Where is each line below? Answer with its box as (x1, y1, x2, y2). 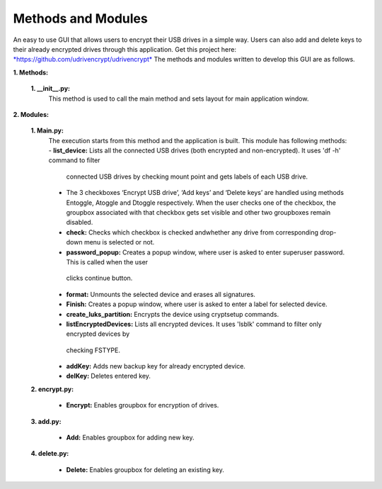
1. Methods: (13, 68, 49, 77)
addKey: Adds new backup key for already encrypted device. (66, 362, 245, 371)
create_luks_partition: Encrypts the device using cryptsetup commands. (66, 310, 279, 318)
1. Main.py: (30, 126, 64, 135)
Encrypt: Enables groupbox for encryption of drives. (66, 401, 219, 410)
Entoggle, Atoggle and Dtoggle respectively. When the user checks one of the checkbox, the (66, 198, 336, 207)
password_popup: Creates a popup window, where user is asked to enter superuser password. (66, 248, 345, 257)
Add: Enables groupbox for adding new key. (66, 433, 195, 442)
